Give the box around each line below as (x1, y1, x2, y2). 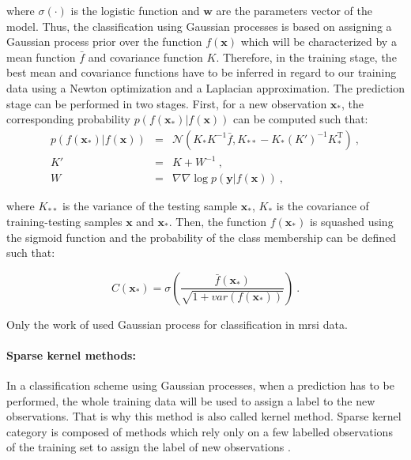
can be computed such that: (233, 111, 368, 127)
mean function (6, 48, 76, 65)
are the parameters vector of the (216, 2, 372, 18)
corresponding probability (6, 111, 130, 127)
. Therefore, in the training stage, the (216, 48, 397, 65)
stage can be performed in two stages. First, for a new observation (6, 95, 327, 111)
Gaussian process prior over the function (6, 33, 202, 50)
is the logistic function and (70, 2, 200, 18)
